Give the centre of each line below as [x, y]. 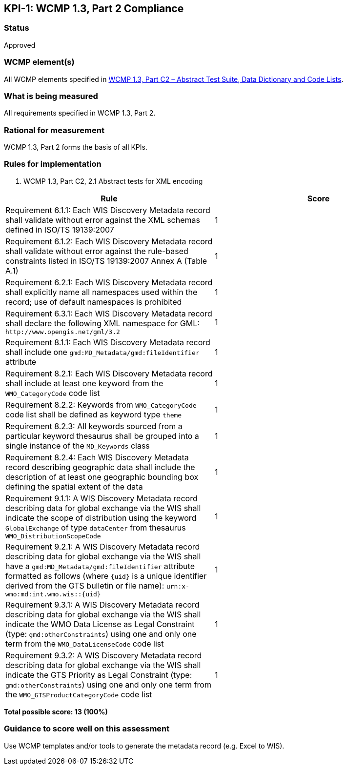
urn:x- [178, 586]
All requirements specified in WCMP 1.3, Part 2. [80, 113]
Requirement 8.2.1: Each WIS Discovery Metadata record [109, 373]
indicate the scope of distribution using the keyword [101, 518]
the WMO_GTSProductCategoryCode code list [79, 694]
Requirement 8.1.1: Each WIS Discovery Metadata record [108, 342]
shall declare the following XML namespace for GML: [102, 323]
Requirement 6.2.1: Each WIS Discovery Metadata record [109, 282]
